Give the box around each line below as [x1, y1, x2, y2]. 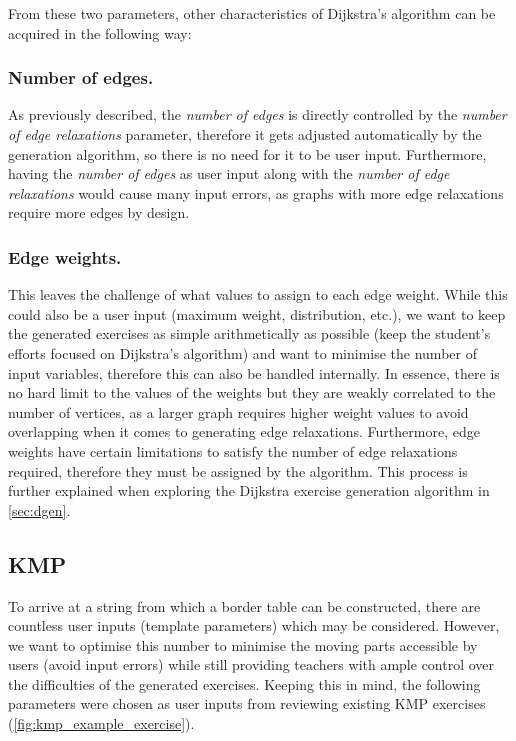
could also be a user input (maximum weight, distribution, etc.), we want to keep [8, 303, 506, 324]
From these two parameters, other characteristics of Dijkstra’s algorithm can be [8, 3, 496, 23]
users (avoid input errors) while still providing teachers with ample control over [8, 654, 495, 675]
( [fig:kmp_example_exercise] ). [8, 713, 195, 734]
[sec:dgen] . [8, 499, 71, 520]
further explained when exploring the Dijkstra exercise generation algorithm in [8, 480, 490, 501]
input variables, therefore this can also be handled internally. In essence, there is [8, 362, 500, 383]
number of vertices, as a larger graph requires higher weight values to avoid [8, 401, 469, 422]
